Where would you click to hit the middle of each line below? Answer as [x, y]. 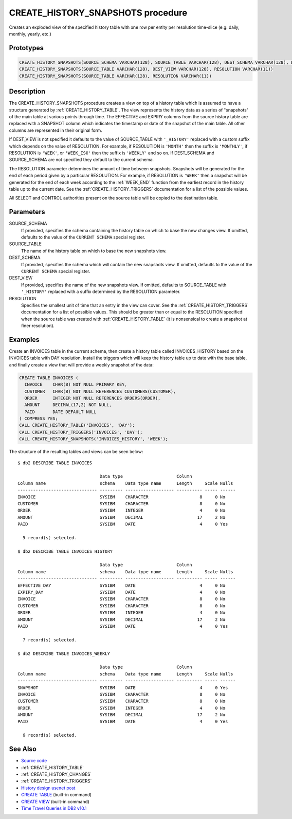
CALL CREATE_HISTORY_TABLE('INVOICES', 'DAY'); [77, 425]
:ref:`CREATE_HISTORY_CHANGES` [56, 774]
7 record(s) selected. [50, 640]
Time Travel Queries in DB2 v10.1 [54, 808]
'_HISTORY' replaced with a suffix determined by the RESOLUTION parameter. [101, 291]
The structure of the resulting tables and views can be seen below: [76, 452]
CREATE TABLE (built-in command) [56, 795]
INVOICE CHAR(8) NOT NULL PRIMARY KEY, [76, 385]
